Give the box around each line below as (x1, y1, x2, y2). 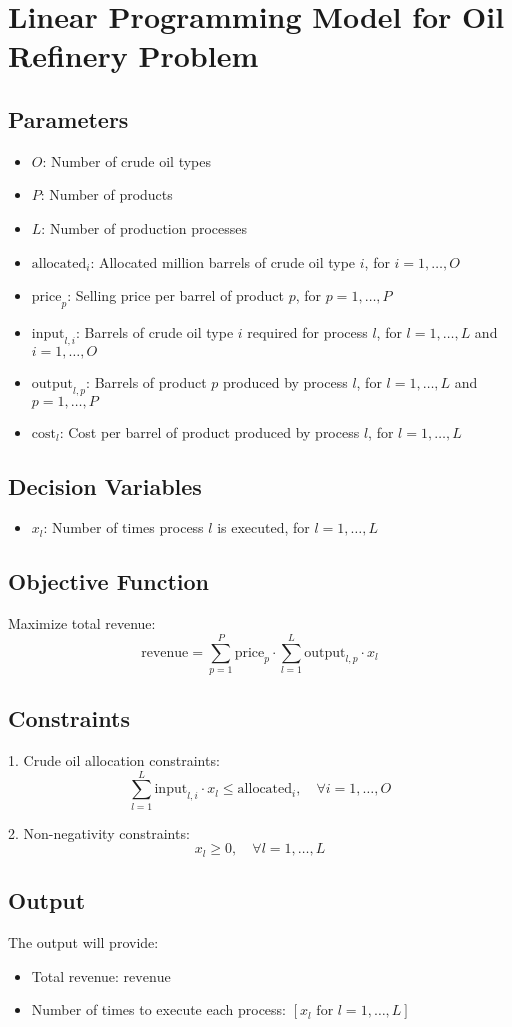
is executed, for (217, 517, 310, 538)
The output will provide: (8, 932, 159, 953)
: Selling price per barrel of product (67, 285, 284, 306)
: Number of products (40, 184, 173, 205)
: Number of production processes (41, 217, 248, 238)
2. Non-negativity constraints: (8, 822, 190, 843)
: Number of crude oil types (42, 150, 212, 171)
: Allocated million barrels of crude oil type (90, 251, 356, 272)
